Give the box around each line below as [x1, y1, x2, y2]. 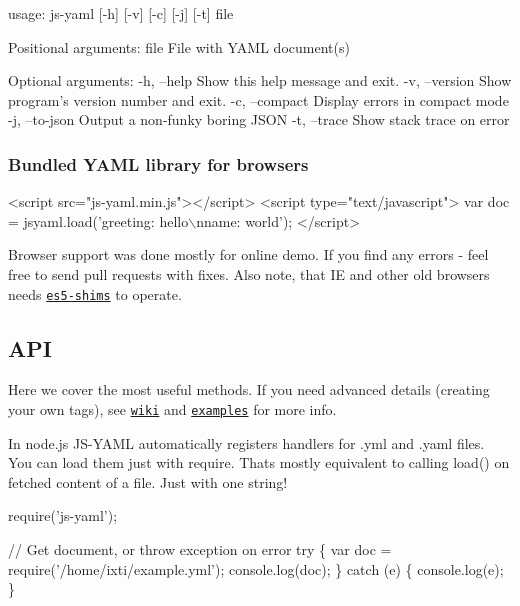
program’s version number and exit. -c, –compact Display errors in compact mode [8, 89, 509, 110]
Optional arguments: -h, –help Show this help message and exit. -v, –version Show [8, 70, 512, 91]
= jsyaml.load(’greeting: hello [8, 210, 189, 231]
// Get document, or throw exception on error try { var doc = [8, 539, 392, 560]
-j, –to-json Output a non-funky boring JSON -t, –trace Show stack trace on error [8, 109, 510, 130]
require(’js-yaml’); [8, 505, 118, 526]
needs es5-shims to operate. [8, 283, 182, 304]
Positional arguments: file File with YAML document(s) [8, 36, 350, 57]
